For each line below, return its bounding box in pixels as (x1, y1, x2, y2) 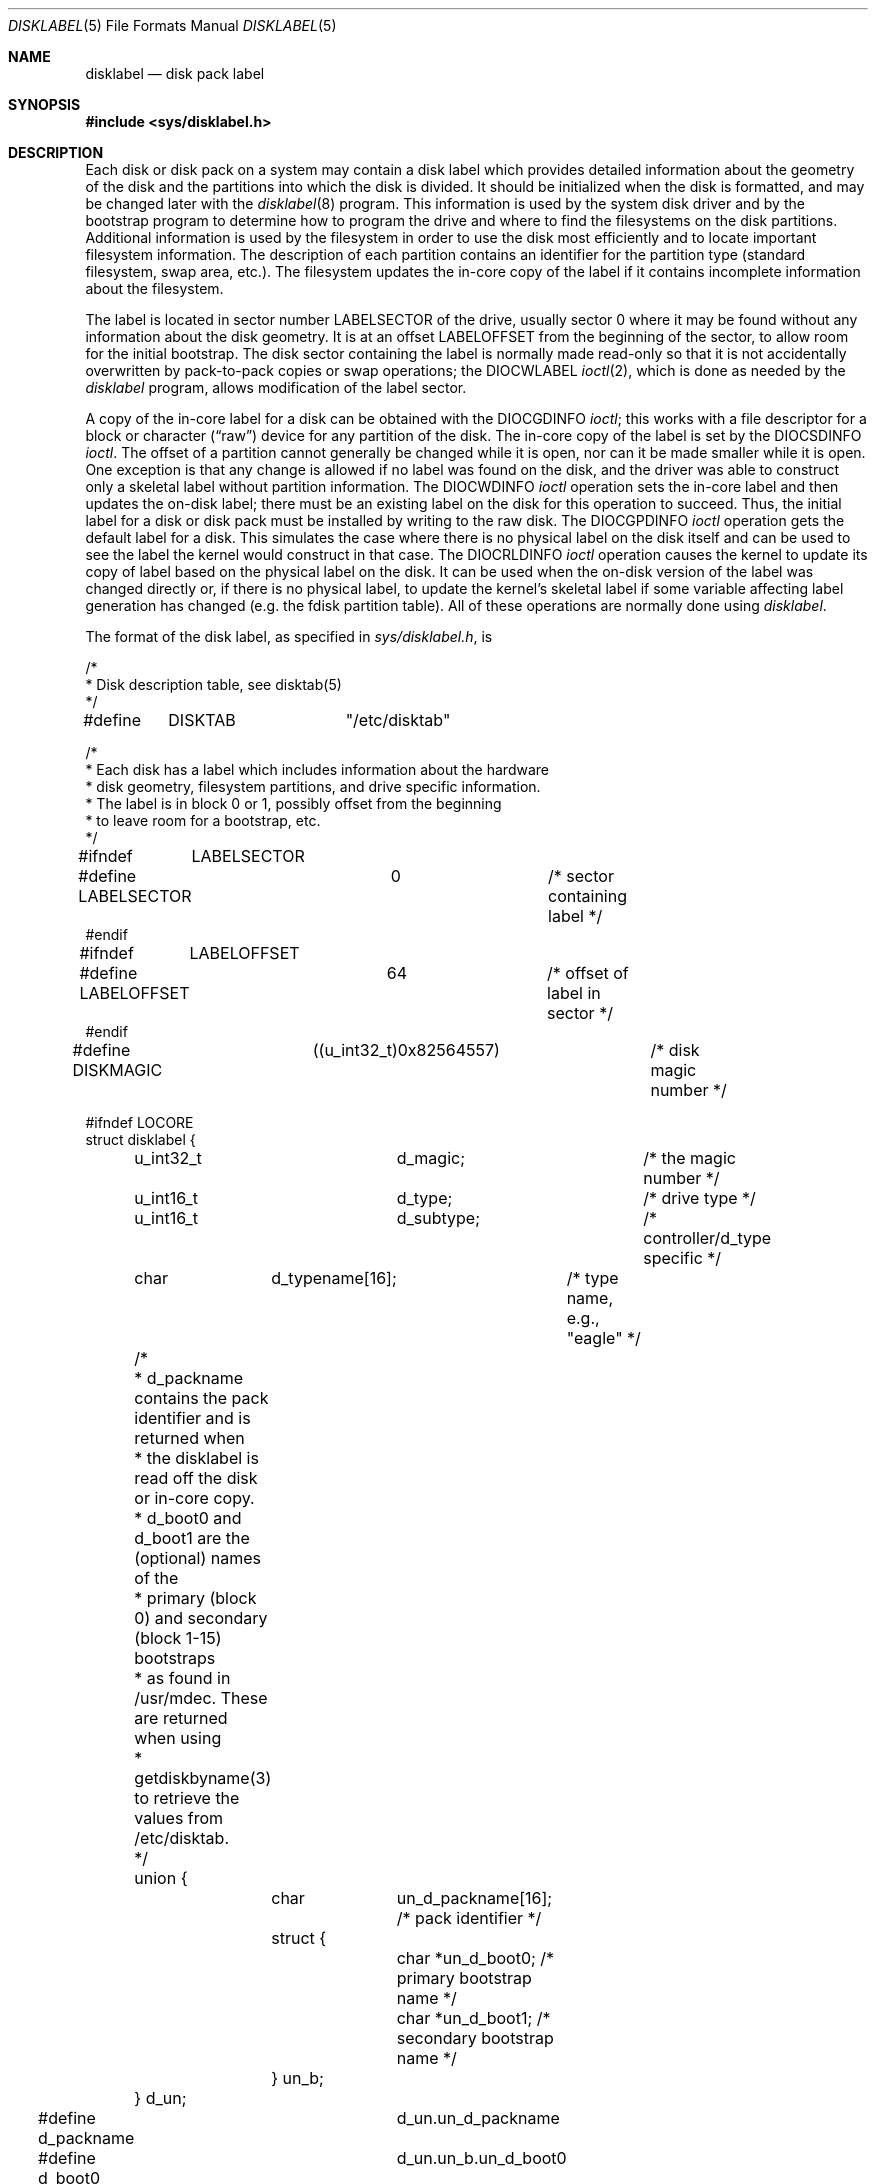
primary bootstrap (396, 1968, 532, 1988)
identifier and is (134, 1408, 251, 1428)
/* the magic (643, 1148, 736, 1168)
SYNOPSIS (8, 96, 81, 113)
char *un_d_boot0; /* (396, 1948, 555, 1968)
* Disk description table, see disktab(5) (85, 676, 342, 693)
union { (134, 1868, 188, 1888)
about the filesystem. (85, 280, 224, 297)
